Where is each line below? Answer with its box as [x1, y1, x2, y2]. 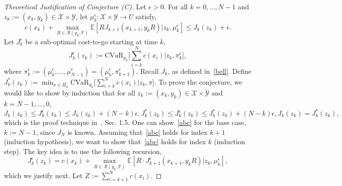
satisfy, [135, 11, 156, 21]
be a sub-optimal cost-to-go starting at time [25, 36, 158, 46]
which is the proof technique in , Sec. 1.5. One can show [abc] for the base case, [4, 117, 246, 127]
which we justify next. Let [4, 170, 83, 180]
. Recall [136, 65, 159, 76]
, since [36, 126, 55, 137]
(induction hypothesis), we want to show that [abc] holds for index [4, 136, 206, 147]
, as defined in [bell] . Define [167, 65, 251, 76]
